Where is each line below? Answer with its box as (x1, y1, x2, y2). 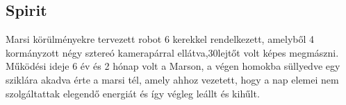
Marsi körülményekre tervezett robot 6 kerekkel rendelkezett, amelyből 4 (6, 32, 315, 46)
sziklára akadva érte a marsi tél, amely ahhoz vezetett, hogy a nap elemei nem (6, 72, 339, 86)
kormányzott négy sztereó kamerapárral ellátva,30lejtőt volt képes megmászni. (6, 45, 339, 59)
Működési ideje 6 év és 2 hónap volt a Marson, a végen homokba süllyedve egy (6, 59, 340, 73)
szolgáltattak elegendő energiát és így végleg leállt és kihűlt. (6, 86, 260, 100)
